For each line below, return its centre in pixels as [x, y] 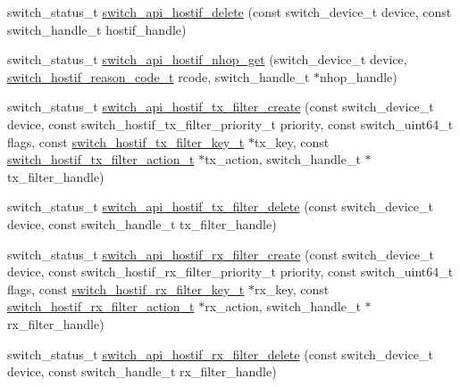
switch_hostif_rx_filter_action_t [101, 306]
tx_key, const [292, 141]
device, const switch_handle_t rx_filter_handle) [142, 371]
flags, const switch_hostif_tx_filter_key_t [126, 141]
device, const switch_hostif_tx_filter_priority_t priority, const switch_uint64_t [230, 124]
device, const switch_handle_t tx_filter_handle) [142, 223]
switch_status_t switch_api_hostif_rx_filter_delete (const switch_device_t [221, 354]
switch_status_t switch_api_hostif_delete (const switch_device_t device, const [230, 12]
